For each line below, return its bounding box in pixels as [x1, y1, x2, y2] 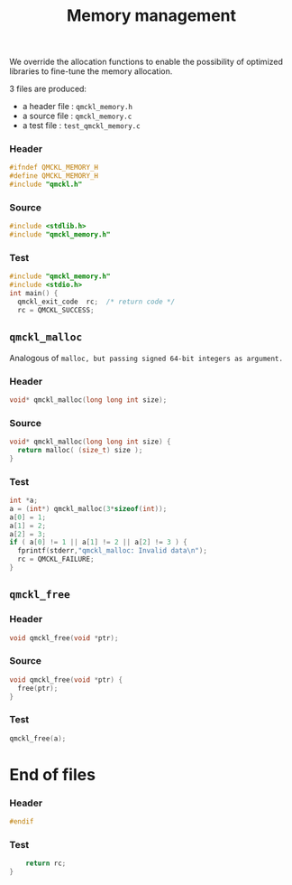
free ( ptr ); [17, 684, 59, 693]
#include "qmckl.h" [9, 180, 83, 190]
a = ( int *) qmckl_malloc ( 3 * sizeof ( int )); [9, 504, 168, 513]
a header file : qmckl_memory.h [22, 101, 133, 112]
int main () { [9, 289, 59, 298]
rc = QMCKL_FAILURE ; [17, 554, 95, 564]
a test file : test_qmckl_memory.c [22, 120, 141, 131]
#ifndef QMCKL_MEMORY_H [9, 163, 99, 172]
